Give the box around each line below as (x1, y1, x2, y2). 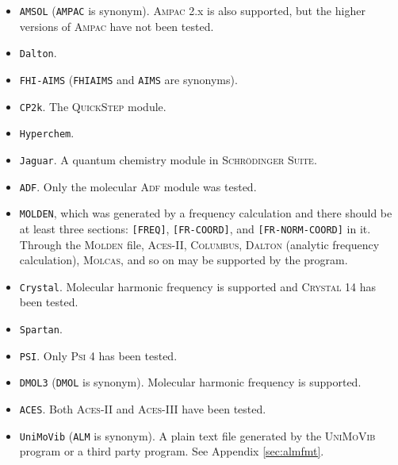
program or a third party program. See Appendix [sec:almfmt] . (19, 443, 324, 459)
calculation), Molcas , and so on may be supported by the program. (19, 252, 348, 268)
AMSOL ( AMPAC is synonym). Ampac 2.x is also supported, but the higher (19, 2, 365, 18)
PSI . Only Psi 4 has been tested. (19, 347, 178, 363)
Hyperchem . (19, 125, 75, 141)
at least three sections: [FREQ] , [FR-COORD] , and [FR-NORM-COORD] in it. (19, 220, 371, 236)
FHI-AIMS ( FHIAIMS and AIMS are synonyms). (19, 71, 238, 87)
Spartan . (19, 320, 63, 336)
